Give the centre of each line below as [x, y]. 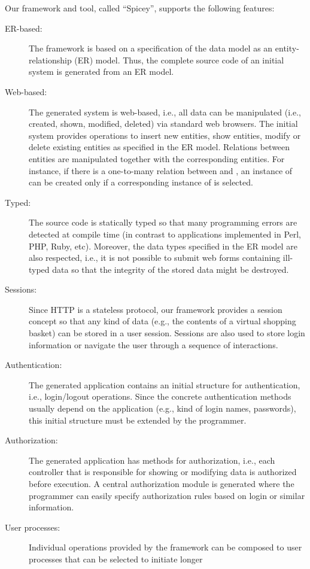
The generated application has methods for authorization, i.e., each [152, 460]
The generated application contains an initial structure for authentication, [165, 384]
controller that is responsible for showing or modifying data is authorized [163, 472]
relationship [50, 60]
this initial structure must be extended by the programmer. [138, 420]
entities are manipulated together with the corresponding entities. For [157, 158]
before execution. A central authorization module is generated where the [162, 483]
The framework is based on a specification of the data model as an [151, 48]
